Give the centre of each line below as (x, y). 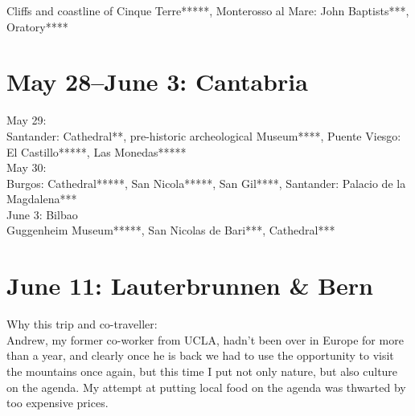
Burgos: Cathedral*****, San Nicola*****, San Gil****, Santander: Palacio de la (206, 183)
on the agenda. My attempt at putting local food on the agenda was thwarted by (206, 387)
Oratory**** (37, 26)
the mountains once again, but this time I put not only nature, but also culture (202, 371)
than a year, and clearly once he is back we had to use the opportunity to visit (200, 355)
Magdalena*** (42, 199)
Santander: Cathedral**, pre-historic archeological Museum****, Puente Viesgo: (204, 135)
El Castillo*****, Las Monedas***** (97, 151)
